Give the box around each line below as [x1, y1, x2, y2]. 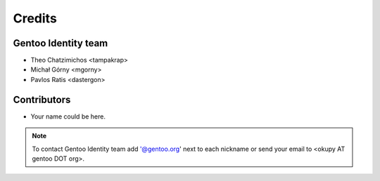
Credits [13, 11, 58, 26]
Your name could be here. [30, 112, 106, 121]
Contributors [13, 93, 71, 105]
